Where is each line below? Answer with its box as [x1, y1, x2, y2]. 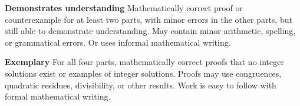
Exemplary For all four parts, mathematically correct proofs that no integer [5, 56, 284, 68]
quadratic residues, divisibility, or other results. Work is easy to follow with [5, 78, 276, 91]
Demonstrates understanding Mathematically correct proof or [5, 2, 243, 13]
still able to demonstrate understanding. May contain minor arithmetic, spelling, [5, 25, 296, 37]
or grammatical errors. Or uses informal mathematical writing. [5, 36, 231, 48]
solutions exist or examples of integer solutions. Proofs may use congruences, [5, 67, 282, 79]
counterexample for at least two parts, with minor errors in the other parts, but [5, 13, 292, 25]
